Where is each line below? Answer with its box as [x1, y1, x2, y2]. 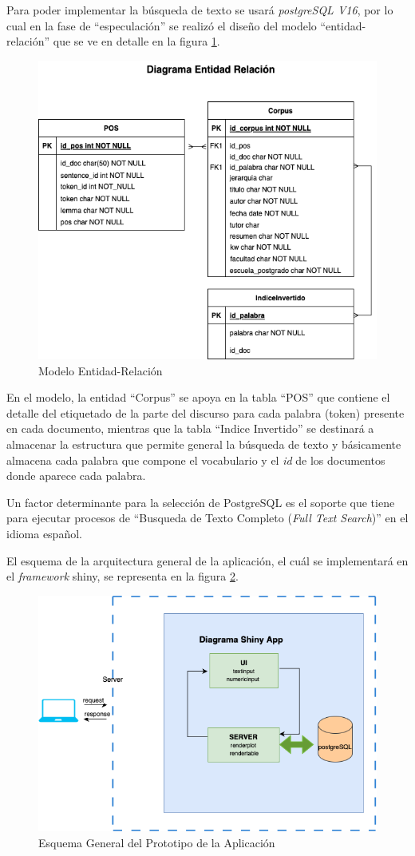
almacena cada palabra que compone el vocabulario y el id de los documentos [6, 451, 385, 468]
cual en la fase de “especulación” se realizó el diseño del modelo [6, 17, 317, 34]
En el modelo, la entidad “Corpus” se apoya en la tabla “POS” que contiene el [6, 389, 390, 406]
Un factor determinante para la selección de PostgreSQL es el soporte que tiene [6, 493, 395, 510]
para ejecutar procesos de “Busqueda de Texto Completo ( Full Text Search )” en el [6, 509, 409, 526]
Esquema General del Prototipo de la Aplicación [38, 834, 275, 850]
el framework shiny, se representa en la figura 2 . [6, 568, 239, 585]
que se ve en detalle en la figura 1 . [53, 33, 220, 50]
